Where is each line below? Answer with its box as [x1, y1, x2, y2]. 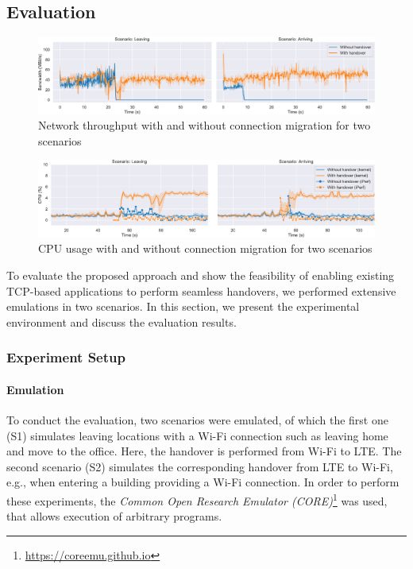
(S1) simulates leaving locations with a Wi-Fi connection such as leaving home [6, 427, 388, 443]
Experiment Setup [6, 347, 125, 367]
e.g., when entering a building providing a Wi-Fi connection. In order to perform [6, 474, 399, 490]
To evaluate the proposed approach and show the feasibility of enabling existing [6, 267, 395, 284]
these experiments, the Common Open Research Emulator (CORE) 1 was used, [6, 490, 388, 509]
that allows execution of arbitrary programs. [6, 508, 222, 524]
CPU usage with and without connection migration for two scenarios [38, 240, 372, 257]
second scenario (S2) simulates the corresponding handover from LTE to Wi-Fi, [6, 458, 393, 474]
